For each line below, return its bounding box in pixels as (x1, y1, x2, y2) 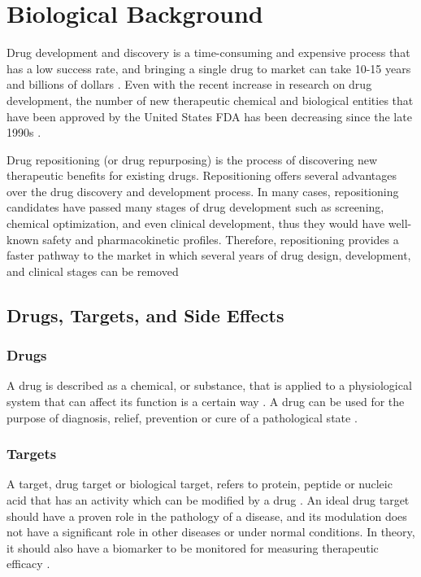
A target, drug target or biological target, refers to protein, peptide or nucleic (7, 475, 393, 492)
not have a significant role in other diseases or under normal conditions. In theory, (7, 523, 415, 540)
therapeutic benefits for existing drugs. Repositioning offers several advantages (7, 167, 397, 184)
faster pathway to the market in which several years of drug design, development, (7, 247, 411, 264)
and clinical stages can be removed (7, 262, 179, 279)
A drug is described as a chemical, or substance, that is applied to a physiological (7, 377, 412, 394)
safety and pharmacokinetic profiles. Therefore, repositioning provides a (42, 230, 399, 247)
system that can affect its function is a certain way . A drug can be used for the (7, 393, 405, 410)
